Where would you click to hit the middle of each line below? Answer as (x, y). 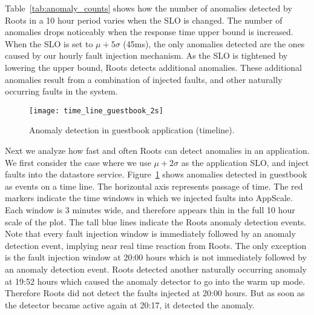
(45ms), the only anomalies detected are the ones (214, 43)
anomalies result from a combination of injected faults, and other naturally (144, 79)
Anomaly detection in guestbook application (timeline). (132, 130)
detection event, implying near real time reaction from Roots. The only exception (156, 245)
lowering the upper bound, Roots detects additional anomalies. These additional (154, 67)
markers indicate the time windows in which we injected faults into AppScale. (149, 198)
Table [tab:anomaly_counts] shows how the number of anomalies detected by (149, 8)
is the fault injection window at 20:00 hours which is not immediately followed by (156, 257)
